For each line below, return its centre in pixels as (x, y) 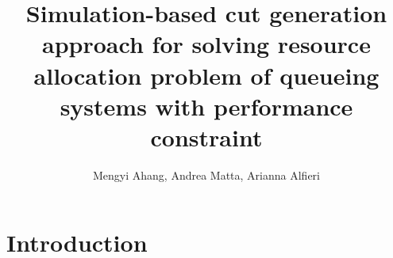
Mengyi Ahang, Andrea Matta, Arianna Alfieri (206, 175)
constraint (206, 137)
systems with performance (206, 106)
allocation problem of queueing (206, 75)
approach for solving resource (206, 44)
